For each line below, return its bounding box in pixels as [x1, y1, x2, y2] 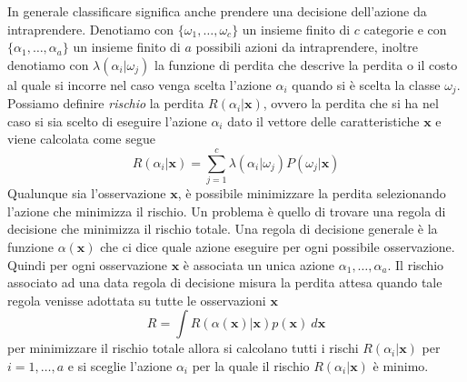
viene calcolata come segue [7, 129, 155, 148]
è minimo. [373, 356, 429, 375]
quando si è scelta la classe [292, 75, 441, 94]
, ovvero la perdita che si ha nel [263, 94, 439, 113]
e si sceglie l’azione [67, 356, 173, 375]
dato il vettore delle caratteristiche [227, 111, 420, 130]
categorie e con [363, 19, 447, 38]
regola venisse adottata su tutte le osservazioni [7, 290, 266, 309]
